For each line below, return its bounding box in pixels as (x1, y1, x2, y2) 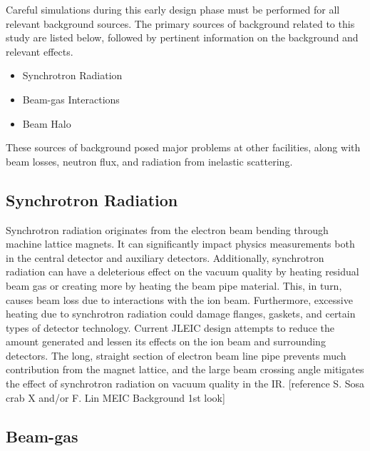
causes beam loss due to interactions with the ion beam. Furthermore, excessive (6, 292, 353, 307)
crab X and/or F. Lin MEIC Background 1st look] (6, 390, 225, 405)
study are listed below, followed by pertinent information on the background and (6, 30, 359, 45)
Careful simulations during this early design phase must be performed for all (6, 2, 340, 16)
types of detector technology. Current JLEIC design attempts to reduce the (6, 320, 335, 335)
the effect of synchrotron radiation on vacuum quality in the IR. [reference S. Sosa (6, 376, 364, 391)
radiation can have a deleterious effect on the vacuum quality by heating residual (6, 264, 359, 279)
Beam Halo (22, 116, 71, 131)
